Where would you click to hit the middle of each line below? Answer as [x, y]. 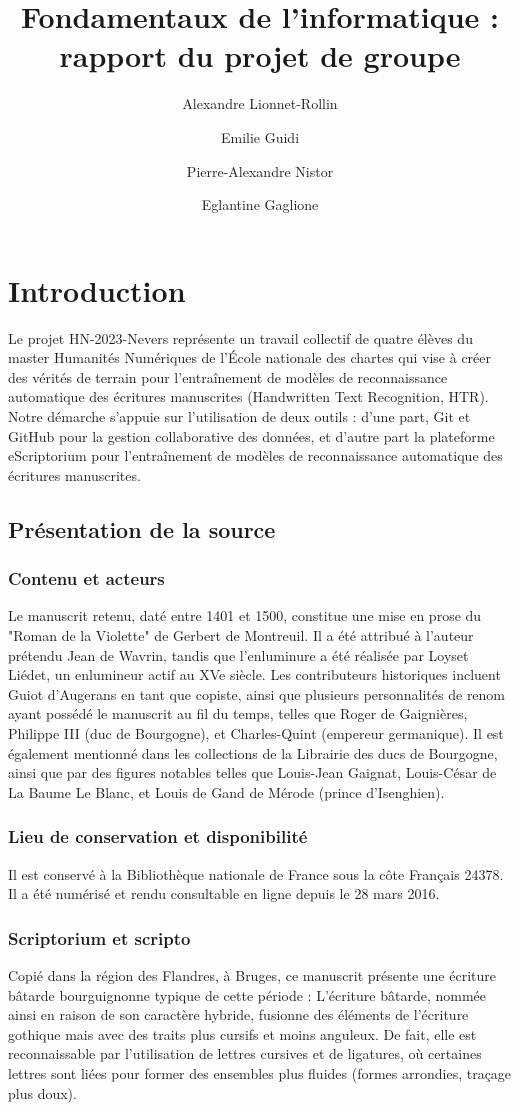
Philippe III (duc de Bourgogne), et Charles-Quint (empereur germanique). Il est [256, 732]
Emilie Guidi [260, 136]
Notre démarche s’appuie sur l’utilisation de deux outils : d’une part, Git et [239, 416]
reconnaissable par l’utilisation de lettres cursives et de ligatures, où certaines [245, 1053]
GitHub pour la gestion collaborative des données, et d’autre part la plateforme [251, 435]
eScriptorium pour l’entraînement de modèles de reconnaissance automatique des [255, 455]
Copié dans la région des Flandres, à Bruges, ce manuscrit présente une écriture [252, 974]
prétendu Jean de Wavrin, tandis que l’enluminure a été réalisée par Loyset [238, 654]
